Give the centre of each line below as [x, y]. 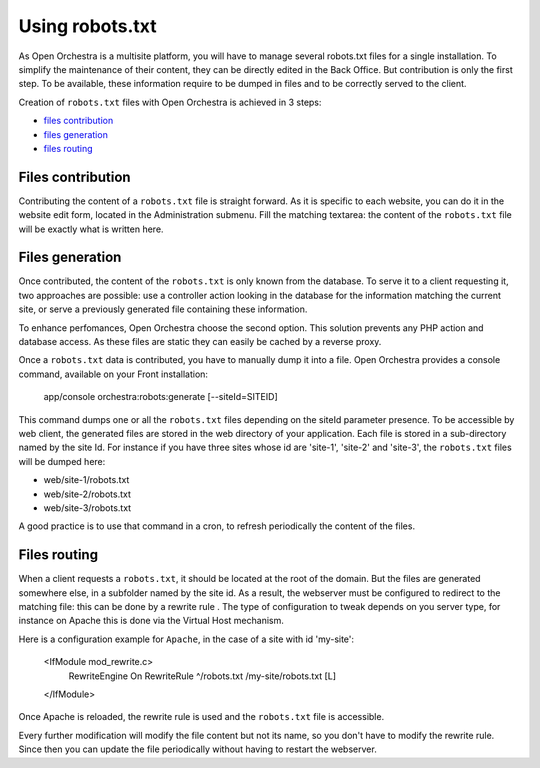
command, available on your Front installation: [113, 374]
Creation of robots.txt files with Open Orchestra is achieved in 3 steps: [170, 102]
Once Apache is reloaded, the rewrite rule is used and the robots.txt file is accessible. [201, 717]
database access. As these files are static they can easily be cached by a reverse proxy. [200, 342]
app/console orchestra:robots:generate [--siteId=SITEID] [161, 397]
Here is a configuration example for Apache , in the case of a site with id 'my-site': [186, 639]
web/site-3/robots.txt [87, 507]
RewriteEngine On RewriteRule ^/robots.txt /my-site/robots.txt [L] [202, 676]
